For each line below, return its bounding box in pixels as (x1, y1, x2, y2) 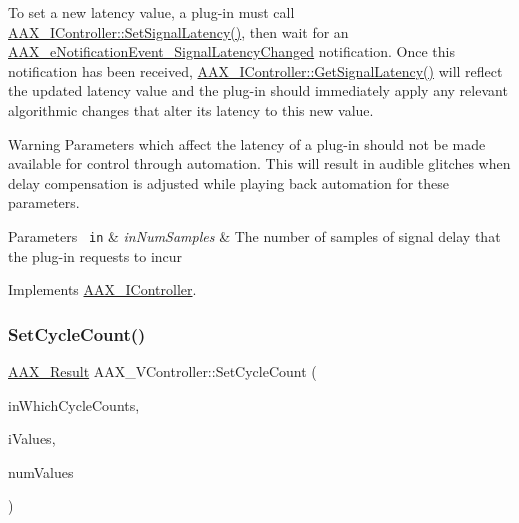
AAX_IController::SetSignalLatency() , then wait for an (8, 21, 349, 42)
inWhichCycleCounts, (8, 394, 140, 415)
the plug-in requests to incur (8, 245, 183, 266)
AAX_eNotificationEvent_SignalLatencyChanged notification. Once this (8, 41, 455, 62)
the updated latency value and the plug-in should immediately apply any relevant (8, 80, 508, 101)
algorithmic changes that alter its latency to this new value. (8, 99, 374, 120)
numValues (8, 461, 74, 482)
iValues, (8, 428, 56, 449)
